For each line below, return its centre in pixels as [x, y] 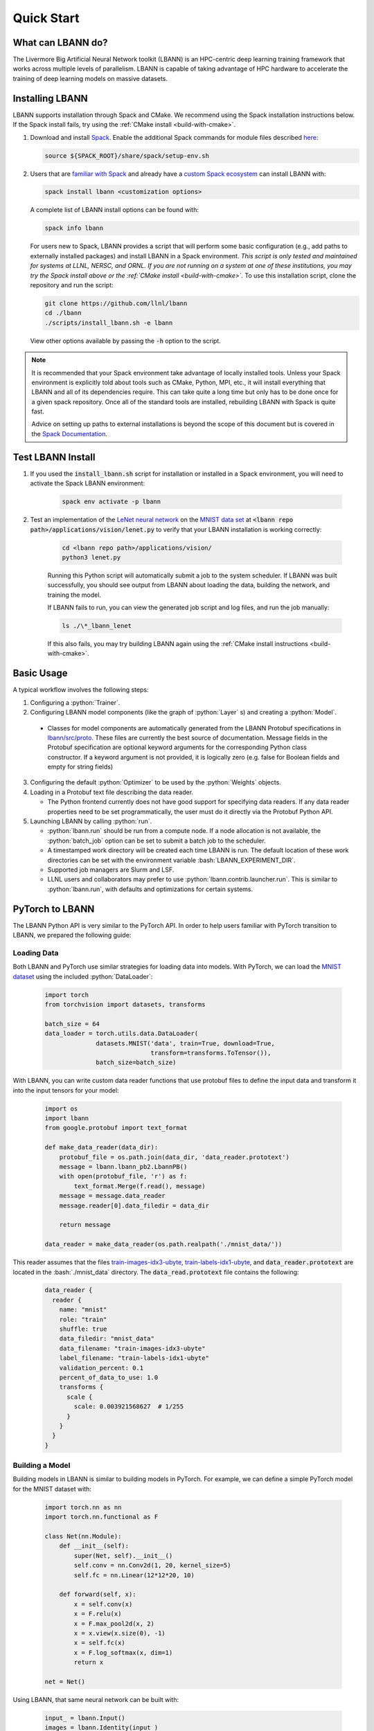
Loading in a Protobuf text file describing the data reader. [112, 792]
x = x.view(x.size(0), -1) [119, 1633]
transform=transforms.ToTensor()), [211, 1053]
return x [89, 1662]
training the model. [74, 595]
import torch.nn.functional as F [101, 1517]
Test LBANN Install [54, 457]
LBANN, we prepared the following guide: [72, 935]
